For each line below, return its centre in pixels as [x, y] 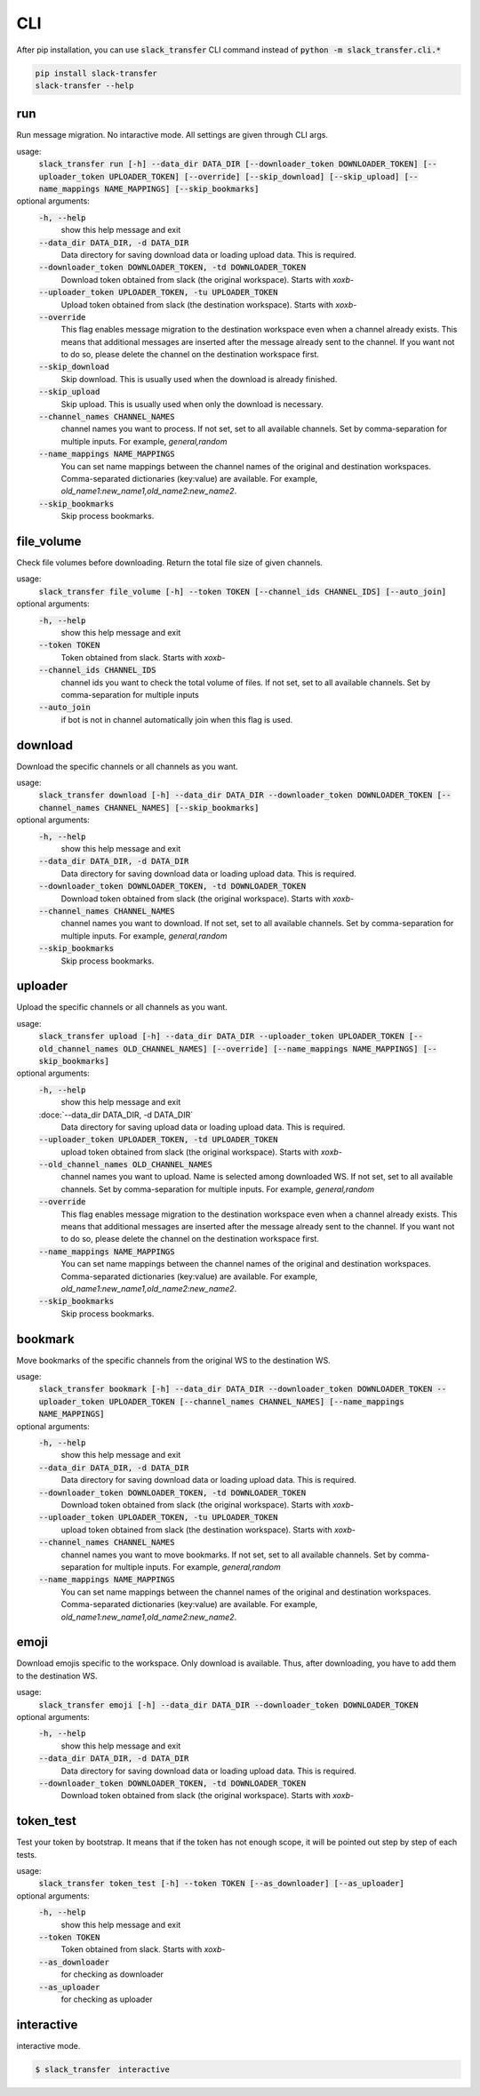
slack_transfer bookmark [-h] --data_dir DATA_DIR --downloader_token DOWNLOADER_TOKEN [236, 1389]
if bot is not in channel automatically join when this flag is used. [177, 719]
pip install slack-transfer [96, 73]
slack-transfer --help [84, 85]
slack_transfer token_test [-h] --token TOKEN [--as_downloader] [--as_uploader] [221, 1884]
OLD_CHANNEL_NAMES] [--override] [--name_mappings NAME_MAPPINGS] [271, 1048]
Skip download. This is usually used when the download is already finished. [199, 379]
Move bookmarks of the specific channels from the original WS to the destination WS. [173, 1360]
